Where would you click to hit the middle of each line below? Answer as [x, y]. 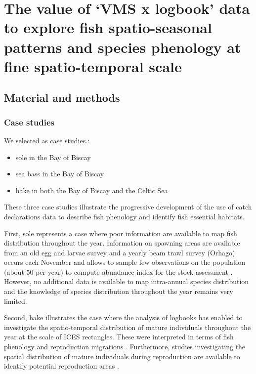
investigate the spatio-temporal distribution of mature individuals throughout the [128, 327]
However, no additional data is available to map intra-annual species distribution [127, 281]
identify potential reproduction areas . [62, 366]
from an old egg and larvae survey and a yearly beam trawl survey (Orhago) [120, 252]
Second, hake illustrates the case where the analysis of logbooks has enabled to [123, 317]
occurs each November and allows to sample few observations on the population [125, 262]
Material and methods [62, 98]
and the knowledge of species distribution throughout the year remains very [119, 291]
